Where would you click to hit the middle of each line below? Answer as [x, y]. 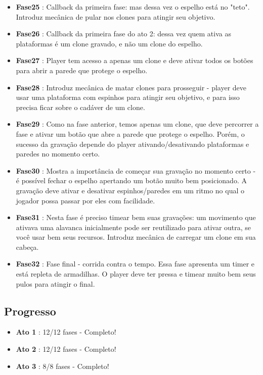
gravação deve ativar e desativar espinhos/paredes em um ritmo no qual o [130, 190]
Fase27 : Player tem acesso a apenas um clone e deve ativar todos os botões [135, 60]
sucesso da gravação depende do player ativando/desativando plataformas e [133, 144]
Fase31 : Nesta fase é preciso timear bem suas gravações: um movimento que [136, 217]
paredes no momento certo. [58, 154]
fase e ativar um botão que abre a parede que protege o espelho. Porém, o [130, 133]
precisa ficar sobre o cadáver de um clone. [80, 107]
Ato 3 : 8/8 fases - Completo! [62, 366]
